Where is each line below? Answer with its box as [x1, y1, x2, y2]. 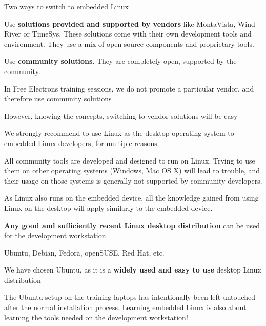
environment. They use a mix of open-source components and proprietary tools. [4, 38, 254, 49]
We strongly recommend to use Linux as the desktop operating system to [4, 128, 234, 138]
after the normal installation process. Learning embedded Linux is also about [4, 302, 247, 313]
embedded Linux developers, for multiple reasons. [4, 137, 159, 148]
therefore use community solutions [4, 93, 112, 104]
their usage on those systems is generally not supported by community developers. [4, 175, 262, 186]
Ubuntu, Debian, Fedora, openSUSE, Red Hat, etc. [4, 247, 165, 258]
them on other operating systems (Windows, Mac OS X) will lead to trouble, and [4, 165, 260, 176]
